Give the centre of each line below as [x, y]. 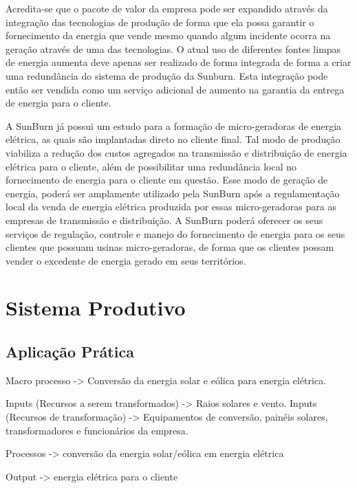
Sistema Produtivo [96, 308]
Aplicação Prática [70, 352]
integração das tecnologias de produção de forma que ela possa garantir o [160, 22]
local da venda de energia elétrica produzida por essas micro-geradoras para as [171, 207]
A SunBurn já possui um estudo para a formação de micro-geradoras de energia [174, 125]
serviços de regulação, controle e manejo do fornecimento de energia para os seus [175, 233]
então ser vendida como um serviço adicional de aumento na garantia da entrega [175, 89]
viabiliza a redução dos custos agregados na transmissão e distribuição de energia [176, 152]
